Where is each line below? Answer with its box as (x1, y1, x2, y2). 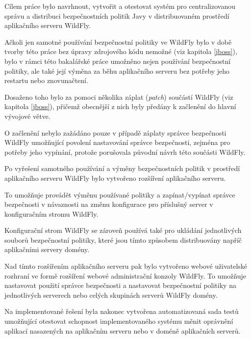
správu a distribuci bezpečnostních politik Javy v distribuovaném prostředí (4, 10, 229, 21)
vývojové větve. (4, 111, 50, 121)
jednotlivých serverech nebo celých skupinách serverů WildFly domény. (4, 289, 218, 300)
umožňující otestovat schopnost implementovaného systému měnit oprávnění (4, 316, 233, 326)
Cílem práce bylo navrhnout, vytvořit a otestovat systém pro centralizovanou (4, 1, 235, 11)
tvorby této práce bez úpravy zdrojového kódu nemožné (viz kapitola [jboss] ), (4, 46, 237, 56)
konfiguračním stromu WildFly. (4, 208, 99, 219)
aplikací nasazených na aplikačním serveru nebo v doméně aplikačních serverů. (4, 325, 241, 336)
